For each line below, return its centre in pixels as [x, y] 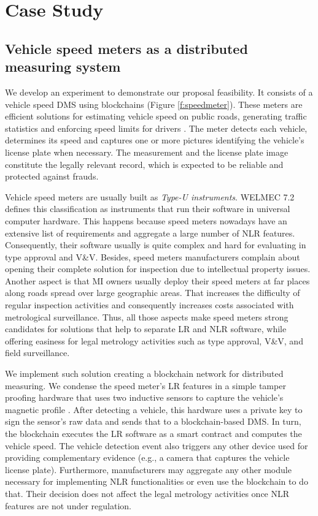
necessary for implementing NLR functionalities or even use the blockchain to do [157, 481]
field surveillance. [37, 353]
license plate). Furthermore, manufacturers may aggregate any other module [148, 469]
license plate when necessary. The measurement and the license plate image [147, 152]
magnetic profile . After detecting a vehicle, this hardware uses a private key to [154, 409]
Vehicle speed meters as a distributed [126, 48]
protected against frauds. [52, 176]
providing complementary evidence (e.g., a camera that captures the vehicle [147, 457]
